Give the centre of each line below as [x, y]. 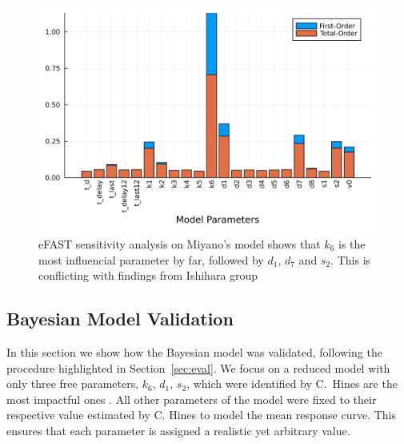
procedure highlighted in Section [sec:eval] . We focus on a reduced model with [198, 367]
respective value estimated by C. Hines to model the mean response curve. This [202, 415]
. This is [351, 259]
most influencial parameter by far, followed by [151, 259]
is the [352, 243]
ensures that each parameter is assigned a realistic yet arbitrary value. [178, 430]
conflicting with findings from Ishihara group [148, 275]
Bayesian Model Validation [120, 319]
